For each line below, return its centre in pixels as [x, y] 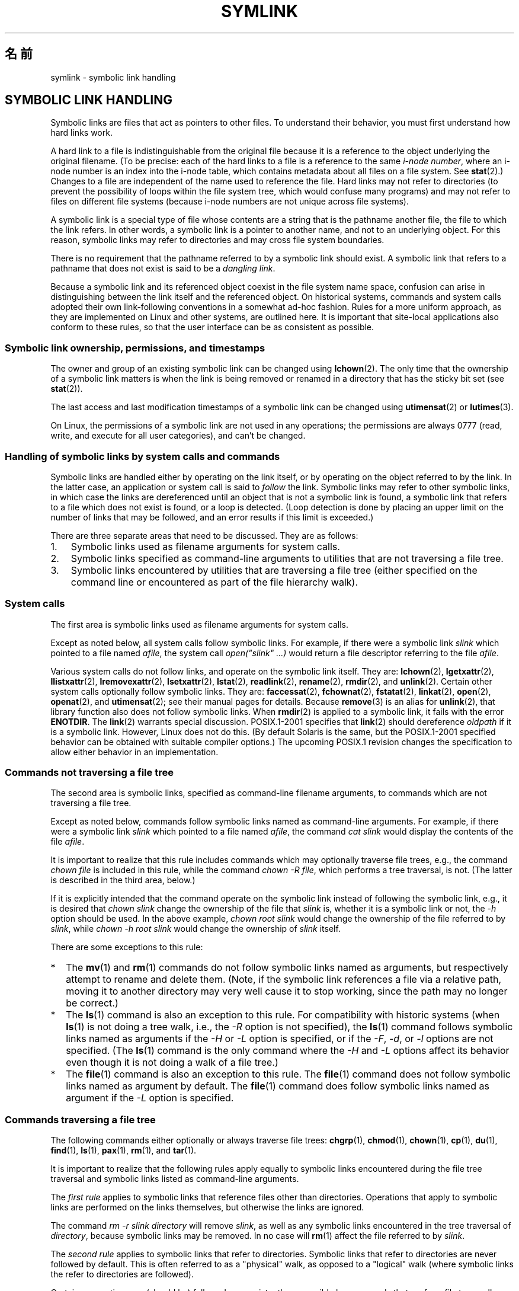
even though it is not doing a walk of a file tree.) [172, 1062]
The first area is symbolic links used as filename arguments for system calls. [199, 624]
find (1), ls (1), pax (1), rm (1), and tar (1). [124, 1151]
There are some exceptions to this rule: [127, 947]
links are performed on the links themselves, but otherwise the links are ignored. [207, 1207]
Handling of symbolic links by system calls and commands [142, 456]
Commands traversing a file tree [80, 1119]
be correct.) [92, 1003]
